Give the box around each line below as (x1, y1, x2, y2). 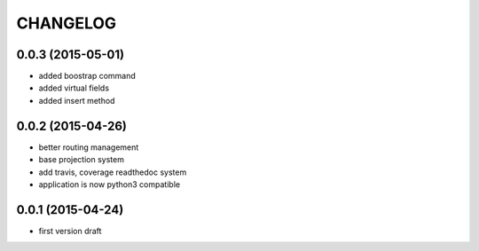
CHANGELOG (16, 13, 117, 33)
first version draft (38, 225, 102, 236)
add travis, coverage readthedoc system (38, 167, 187, 177)
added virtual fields (38, 82, 110, 93)
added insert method (38, 95, 115, 106)
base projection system (38, 154, 124, 165)
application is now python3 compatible (38, 178, 181, 190)
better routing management (38, 142, 139, 153)
